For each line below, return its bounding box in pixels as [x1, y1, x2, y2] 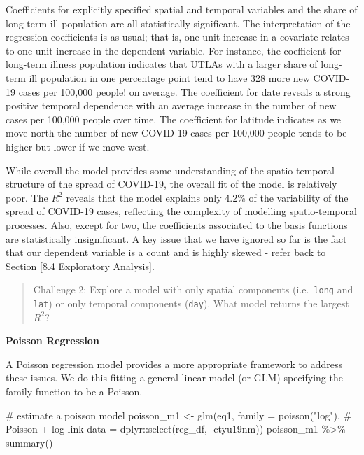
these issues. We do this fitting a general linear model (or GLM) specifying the [6, 370, 343, 385]
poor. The [6, 190, 48, 204]
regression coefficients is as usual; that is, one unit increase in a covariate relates [6, 29, 349, 44]
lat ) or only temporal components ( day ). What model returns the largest [33, 295, 349, 310]
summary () [6, 435, 53, 449]
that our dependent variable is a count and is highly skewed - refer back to [6, 245, 326, 260]
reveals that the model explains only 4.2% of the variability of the [66, 190, 349, 204]
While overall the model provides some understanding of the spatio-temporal [6, 162, 335, 177]
